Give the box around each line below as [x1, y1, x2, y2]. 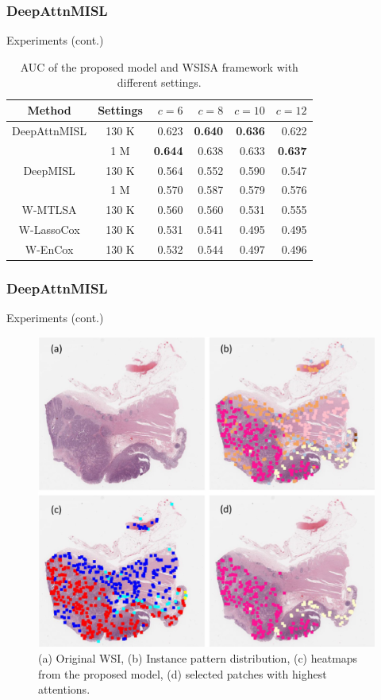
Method [27, 102, 71, 118]
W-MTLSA [21, 201, 77, 218]
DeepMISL [23, 161, 75, 178]
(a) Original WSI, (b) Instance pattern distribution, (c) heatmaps [38, 650, 358, 667]
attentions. [38, 681, 90, 698]
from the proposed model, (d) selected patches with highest [38, 665, 327, 682]
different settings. [117, 74, 202, 91]
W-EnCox [25, 240, 74, 257]
